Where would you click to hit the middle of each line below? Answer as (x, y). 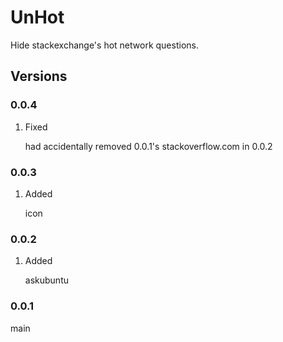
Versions (39, 76)
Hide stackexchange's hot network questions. (104, 45)
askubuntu (46, 280)
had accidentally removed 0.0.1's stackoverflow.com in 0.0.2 (148, 146)
